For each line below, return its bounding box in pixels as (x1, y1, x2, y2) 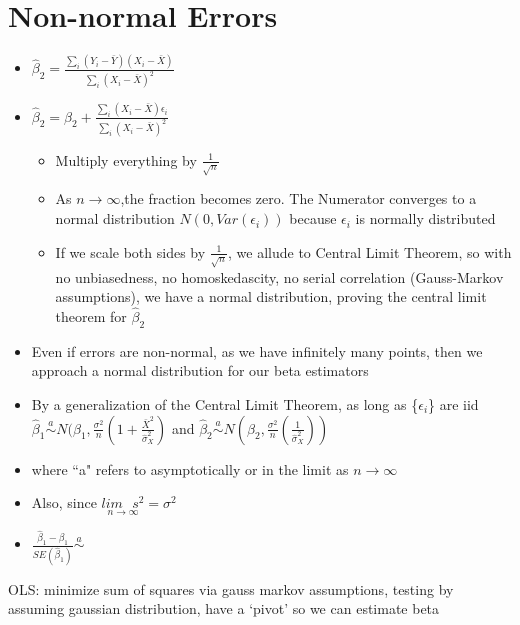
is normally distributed (355, 208, 496, 229)
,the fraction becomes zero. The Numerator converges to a (120, 188, 477, 209)
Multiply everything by (55, 149, 197, 170)
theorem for (55, 306, 127, 326)
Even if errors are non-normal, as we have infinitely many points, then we (31, 340, 483, 361)
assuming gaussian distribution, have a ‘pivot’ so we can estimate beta (8, 598, 440, 619)
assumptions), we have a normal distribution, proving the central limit (55, 286, 487, 307)
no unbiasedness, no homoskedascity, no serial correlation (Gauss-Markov (55, 266, 504, 287)
